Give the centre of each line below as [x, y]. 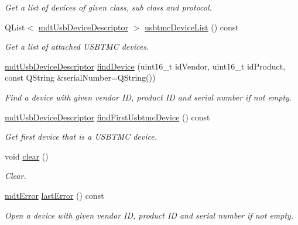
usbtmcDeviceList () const [191, 27]
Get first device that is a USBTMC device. [81, 136]
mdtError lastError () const [54, 195]
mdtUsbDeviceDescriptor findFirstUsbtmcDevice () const [107, 117]
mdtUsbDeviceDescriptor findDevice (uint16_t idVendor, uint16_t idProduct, [145, 66]
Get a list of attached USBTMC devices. [77, 46]
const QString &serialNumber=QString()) [80, 77]
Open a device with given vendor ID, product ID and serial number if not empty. [149, 215]
